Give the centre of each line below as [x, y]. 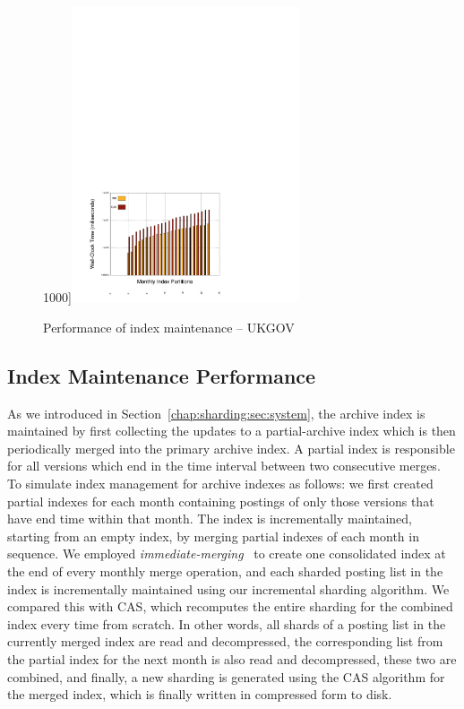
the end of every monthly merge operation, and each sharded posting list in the [225, 571]
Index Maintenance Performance [162, 375]
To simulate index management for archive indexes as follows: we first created [220, 484]
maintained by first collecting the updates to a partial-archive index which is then [232, 431]
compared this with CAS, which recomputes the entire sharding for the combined [230, 606]
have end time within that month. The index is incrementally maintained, [210, 519]
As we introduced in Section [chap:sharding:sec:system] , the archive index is [216, 413]
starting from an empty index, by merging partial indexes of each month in [213, 536]
